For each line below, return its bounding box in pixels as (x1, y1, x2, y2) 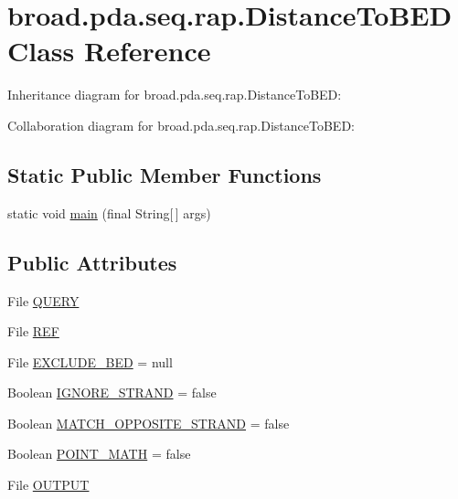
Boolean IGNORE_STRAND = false (7, 383, 217, 402)
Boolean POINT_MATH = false (7, 444, 191, 463)
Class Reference (7, 32, 211, 69)
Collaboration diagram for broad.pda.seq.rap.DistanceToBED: (7, 115, 355, 134)
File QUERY (7, 291, 80, 310)
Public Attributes (7, 248, 177, 276)
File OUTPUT (7, 475, 90, 494)
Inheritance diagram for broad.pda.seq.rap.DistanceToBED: (7, 85, 342, 104)
